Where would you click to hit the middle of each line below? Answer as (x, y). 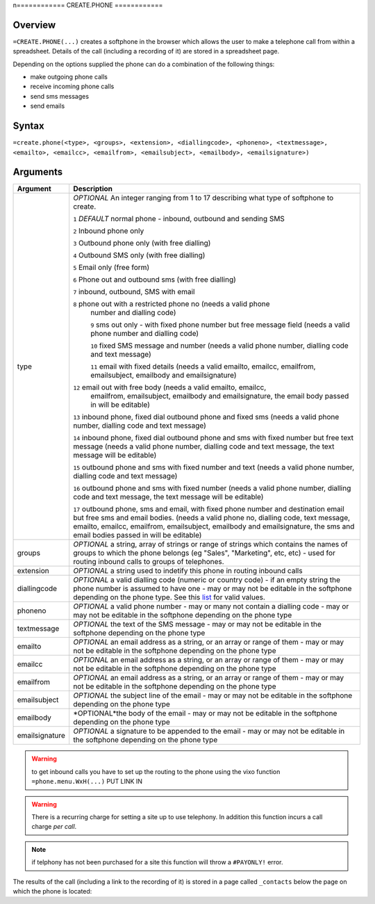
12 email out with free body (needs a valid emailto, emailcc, (170, 387)
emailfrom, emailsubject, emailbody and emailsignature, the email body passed (220, 396)
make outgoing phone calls (69, 77)
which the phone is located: (52, 891)
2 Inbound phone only (109, 231)
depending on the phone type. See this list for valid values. (169, 597)
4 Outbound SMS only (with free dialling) (139, 255)
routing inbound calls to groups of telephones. (149, 562)
